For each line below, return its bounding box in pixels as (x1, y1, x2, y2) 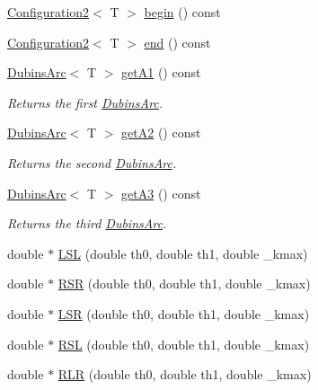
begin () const (144, 3, 221, 21)
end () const (144, 32, 211, 51)
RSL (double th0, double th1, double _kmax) (57, 334, 310, 353)
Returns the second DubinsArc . (7, 153, 177, 172)
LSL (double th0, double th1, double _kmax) (57, 244, 308, 262)
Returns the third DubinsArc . (7, 214, 167, 233)
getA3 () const (121, 183, 201, 202)
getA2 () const (121, 123, 201, 142)
